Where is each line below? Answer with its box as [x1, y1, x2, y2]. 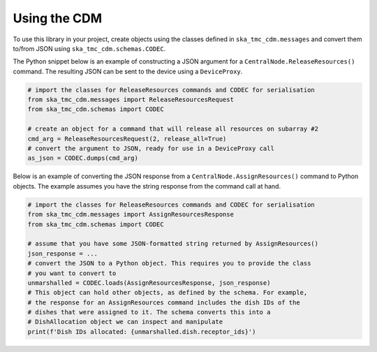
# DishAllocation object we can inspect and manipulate [27, 318, 223, 326]
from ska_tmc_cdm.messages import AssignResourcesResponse [27, 210, 234, 219]
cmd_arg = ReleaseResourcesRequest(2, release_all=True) [27, 135, 227, 142]
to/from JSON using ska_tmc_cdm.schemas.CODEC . [13, 44, 166, 52]
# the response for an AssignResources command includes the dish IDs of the [27, 298, 300, 307]
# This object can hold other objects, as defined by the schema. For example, [27, 288, 308, 297]
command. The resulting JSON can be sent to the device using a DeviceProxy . [13, 67, 243, 75]
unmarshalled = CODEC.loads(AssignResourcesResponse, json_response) [27, 279, 271, 286]
